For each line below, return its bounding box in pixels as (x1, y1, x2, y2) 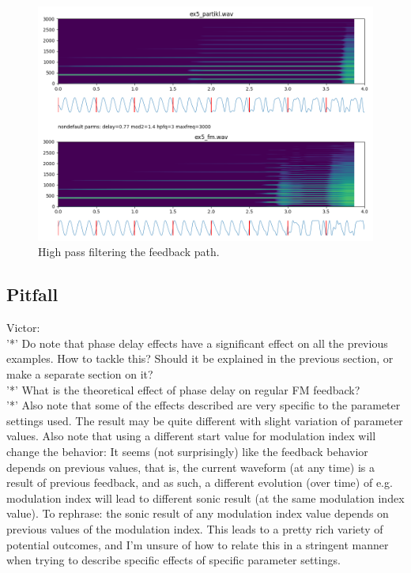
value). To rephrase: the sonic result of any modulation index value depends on (6, 505, 389, 522)
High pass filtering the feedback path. (38, 243, 220, 260)
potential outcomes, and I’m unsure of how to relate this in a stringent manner (6, 536, 389, 552)
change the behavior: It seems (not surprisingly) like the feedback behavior (6, 443, 368, 459)
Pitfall (6, 282, 58, 307)
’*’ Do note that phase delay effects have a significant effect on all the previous (6, 334, 388, 351)
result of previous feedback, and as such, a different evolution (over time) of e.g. (6, 474, 393, 491)
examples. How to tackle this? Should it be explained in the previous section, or (6, 350, 394, 367)
